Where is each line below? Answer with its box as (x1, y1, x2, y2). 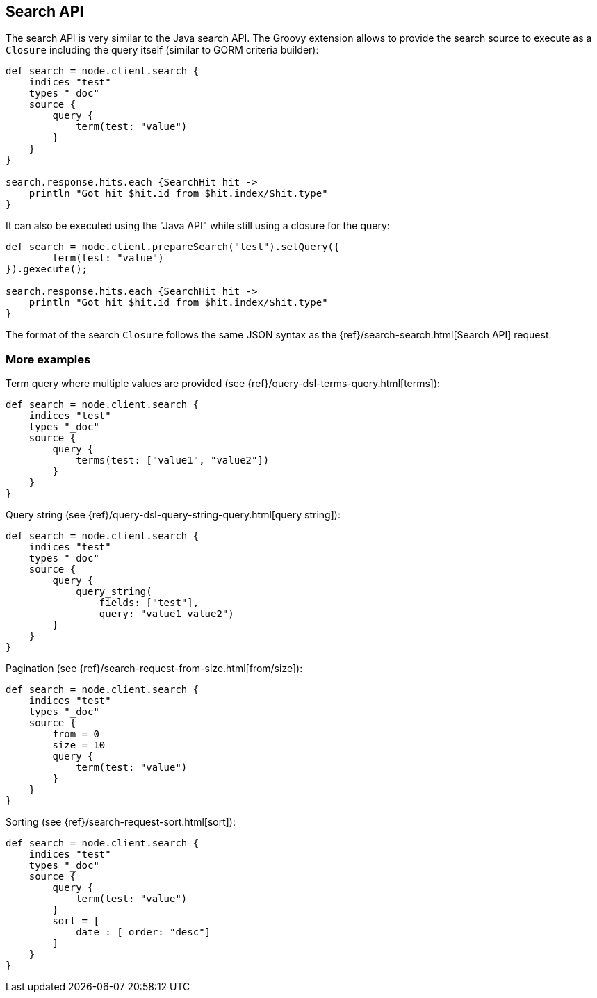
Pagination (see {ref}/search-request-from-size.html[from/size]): (6, 662, 303, 675)
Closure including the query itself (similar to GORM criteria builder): (6, 44, 319, 56)
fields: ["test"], (99, 597, 199, 609)
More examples (6, 352, 91, 366)
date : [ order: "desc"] (76, 926, 211, 938)
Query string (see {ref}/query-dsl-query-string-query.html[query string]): (6, 509, 341, 521)
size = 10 (52, 739, 106, 751)
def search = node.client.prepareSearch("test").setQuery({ (6, 241, 340, 253)
